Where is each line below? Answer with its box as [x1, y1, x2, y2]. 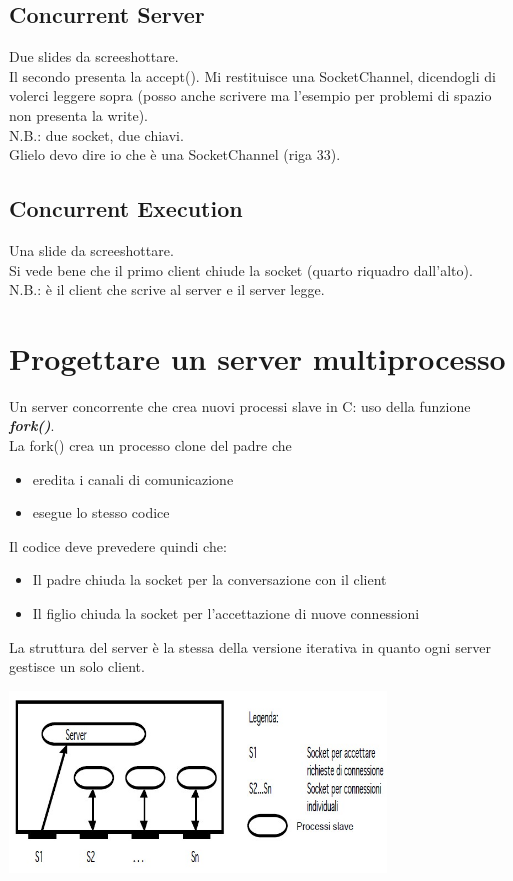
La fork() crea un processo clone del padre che [9, 435, 292, 456]
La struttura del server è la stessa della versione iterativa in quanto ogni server [9, 636, 492, 657]
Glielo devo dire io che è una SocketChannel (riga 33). [9, 144, 341, 165]
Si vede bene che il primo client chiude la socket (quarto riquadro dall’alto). [9, 259, 473, 280]
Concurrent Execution [9, 193, 243, 224]
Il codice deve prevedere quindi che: [9, 535, 227, 556]
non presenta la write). [9, 104, 148, 125]
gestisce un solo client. [9, 656, 145, 677]
